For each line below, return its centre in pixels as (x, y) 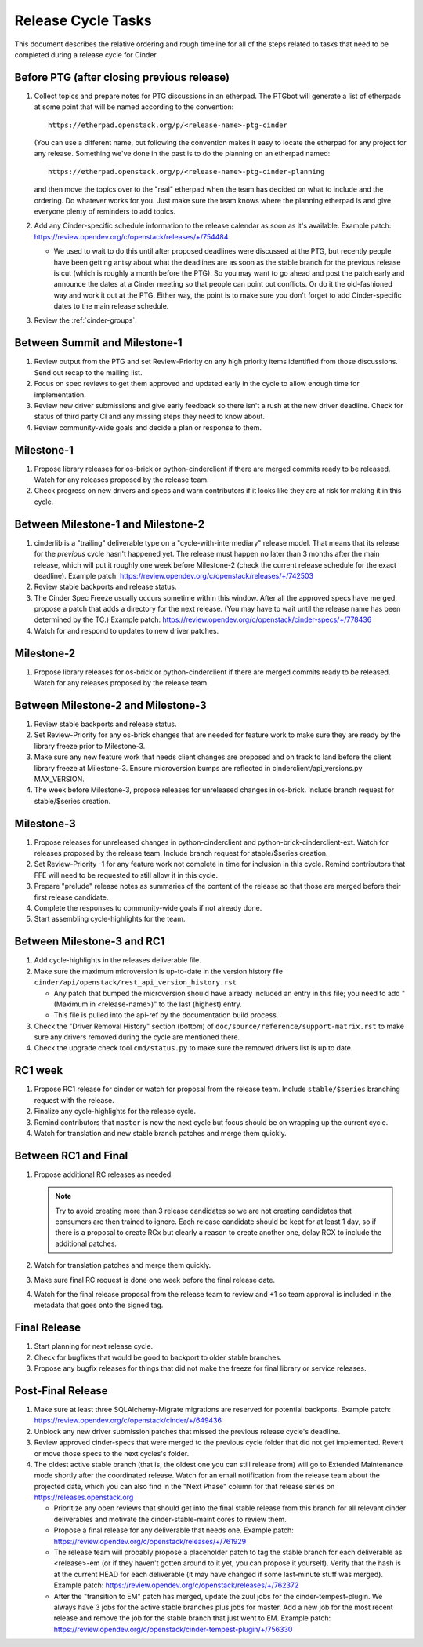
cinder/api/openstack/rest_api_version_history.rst (136, 982)
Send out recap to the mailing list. (88, 372)
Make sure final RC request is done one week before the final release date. (155, 1280)
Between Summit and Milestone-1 (99, 343)
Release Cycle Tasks (83, 20)
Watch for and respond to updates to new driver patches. (127, 630)
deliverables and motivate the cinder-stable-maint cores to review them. (170, 1519)
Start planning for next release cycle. (94, 1346)
